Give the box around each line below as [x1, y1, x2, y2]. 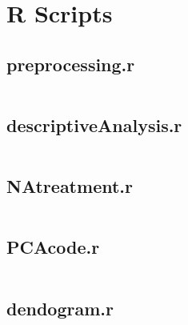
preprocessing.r [6, 51, 135, 76]
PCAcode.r [6, 235, 100, 259]
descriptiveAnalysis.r [6, 112, 182, 137]
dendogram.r [6, 295, 114, 320]
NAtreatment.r [6, 174, 133, 199]
